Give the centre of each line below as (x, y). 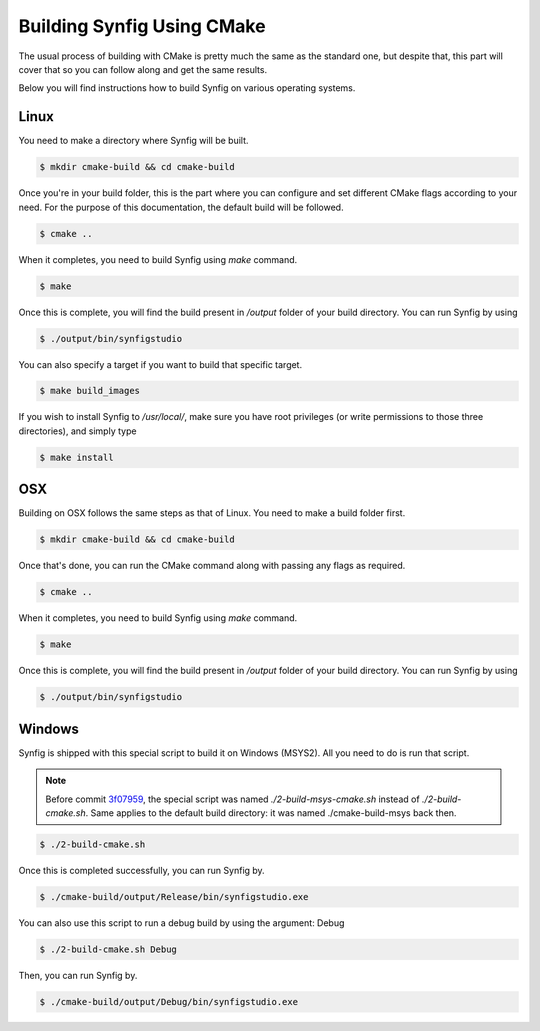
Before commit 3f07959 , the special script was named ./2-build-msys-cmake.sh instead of (232, 799)
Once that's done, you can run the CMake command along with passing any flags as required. (212, 566)
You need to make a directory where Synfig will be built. (133, 141)
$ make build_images (89, 391)
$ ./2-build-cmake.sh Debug (108, 949)
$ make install (76, 457)
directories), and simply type (77, 431)
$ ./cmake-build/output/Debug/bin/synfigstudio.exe (169, 1001)
